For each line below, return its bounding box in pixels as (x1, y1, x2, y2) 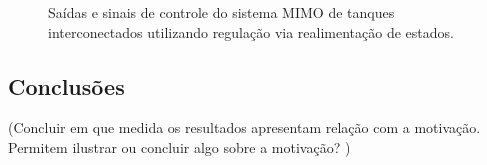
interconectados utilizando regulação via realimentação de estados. (48, 21, 454, 42)
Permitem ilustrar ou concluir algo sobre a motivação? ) (8, 136, 351, 157)
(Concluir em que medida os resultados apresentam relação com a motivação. (8, 117, 481, 138)
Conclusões (8, 70, 125, 101)
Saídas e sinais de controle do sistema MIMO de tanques (48, 2, 395, 22)
